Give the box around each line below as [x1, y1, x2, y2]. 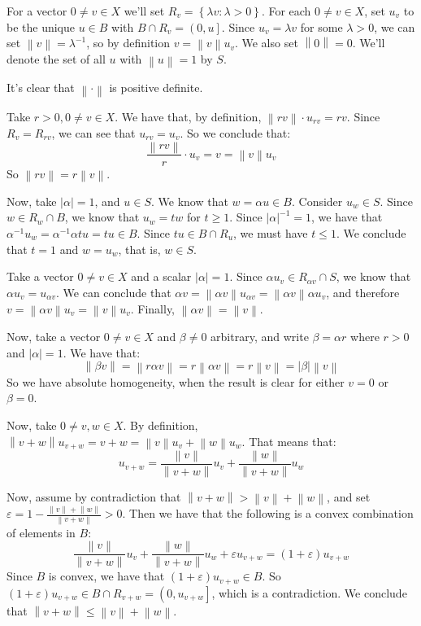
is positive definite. [109, 78, 203, 95]
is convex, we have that [48, 567, 165, 584]
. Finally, [130, 300, 176, 317]
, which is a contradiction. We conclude [211, 584, 407, 601]
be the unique [7, 18, 76, 35]
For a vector [7, 2, 67, 19]
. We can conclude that [56, 283, 171, 300]
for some [300, 18, 343, 35]
